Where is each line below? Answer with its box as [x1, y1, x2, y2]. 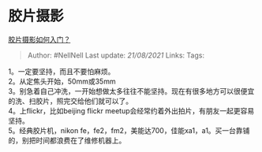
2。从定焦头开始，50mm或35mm [8, 76, 116, 86]
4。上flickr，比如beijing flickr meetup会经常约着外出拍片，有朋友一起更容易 [8, 106, 255, 115]
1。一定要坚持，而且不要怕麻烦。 [8, 66, 115, 76]
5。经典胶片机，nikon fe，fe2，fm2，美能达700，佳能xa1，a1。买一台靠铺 [8, 125, 250, 135]
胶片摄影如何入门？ [8, 35, 71, 44]
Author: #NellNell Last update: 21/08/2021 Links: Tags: [27, 50, 205, 60]
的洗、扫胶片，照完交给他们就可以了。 [8, 96, 133, 106]
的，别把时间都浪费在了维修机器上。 [8, 135, 126, 145]
